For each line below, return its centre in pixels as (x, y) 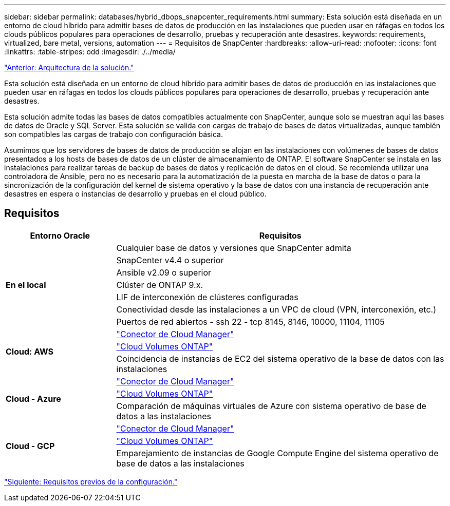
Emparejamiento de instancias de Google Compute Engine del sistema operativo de (277, 453)
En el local (26, 285)
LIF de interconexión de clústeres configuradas (207, 297)
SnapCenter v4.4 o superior (170, 260)
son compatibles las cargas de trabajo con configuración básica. (114, 134)
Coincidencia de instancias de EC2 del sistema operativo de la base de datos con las (280, 358)
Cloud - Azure (33, 398)
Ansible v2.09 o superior (164, 272)
